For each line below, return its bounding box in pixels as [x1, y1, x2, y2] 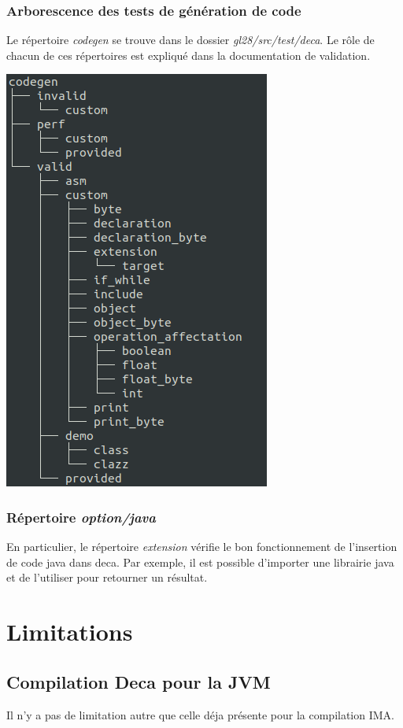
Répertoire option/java [6, 507, 156, 527]
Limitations [6, 615, 133, 648]
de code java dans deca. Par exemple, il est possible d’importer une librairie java [6, 553, 394, 570]
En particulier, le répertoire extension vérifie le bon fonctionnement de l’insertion [6, 538, 397, 555]
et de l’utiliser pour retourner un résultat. [6, 569, 208, 586]
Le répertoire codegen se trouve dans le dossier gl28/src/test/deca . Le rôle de [6, 31, 375, 48]
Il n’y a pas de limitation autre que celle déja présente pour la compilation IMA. [6, 706, 394, 722]
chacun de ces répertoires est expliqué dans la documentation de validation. [6, 46, 371, 63]
